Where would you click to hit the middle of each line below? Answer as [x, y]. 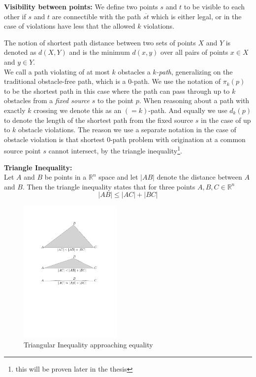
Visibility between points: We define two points [81, 6]
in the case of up [226, 120]
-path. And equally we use [188, 110]
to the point [115, 100]
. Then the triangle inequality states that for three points [109, 186]
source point [22, 150]
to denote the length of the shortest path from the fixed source [99, 120]
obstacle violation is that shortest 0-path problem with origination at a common [125, 139]
